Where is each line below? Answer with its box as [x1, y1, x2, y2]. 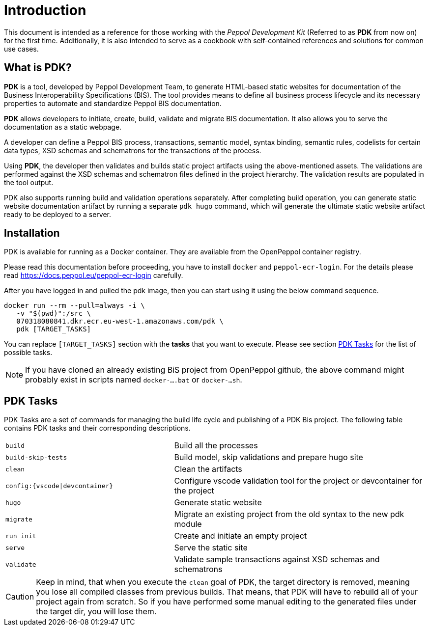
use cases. [4, 44, 39, 53]
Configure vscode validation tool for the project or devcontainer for [174, 476, 423, 486]
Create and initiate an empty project [174, 531, 307, 541]
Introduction [4, 2, 86, 19]
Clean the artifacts [174, 464, 242, 474]
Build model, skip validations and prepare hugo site [174, 452, 363, 463]
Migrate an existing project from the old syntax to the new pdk [174, 509, 404, 520]
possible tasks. [4, 348, 53, 357]
